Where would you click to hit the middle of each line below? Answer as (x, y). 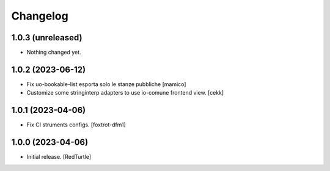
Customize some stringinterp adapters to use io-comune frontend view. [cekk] (125, 93)
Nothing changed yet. (54, 53)
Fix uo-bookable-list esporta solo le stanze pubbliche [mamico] (106, 84)
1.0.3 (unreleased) (47, 38)
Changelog (40, 16)
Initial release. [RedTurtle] (59, 157)
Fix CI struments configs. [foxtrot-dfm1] (76, 125)
